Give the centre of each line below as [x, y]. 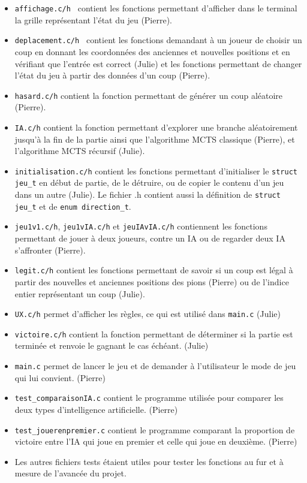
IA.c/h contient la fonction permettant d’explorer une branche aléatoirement [156, 127]
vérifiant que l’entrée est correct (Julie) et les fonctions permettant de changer [158, 63]
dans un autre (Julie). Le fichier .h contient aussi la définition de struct [148, 194]
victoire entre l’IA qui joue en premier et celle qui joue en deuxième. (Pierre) [156, 441]
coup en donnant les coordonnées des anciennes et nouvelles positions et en [152, 51]
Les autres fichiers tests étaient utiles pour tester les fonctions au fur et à [149, 461]
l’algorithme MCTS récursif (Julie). [80, 151]
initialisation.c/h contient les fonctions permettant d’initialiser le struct [156, 170]
